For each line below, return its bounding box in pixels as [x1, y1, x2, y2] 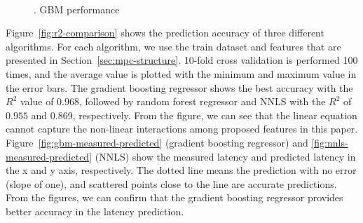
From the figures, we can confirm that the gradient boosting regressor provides [6, 190, 343, 205]
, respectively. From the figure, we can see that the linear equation [72, 107, 357, 122]
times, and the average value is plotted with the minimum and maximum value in [6, 66, 357, 81]
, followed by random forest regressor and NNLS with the [79, 94, 326, 109]
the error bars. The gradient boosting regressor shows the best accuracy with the [6, 80, 353, 95]
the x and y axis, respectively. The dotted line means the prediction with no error [6, 163, 357, 177]
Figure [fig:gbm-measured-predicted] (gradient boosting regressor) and [6, 135, 308, 149]
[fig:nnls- [311, 135, 348, 149]
